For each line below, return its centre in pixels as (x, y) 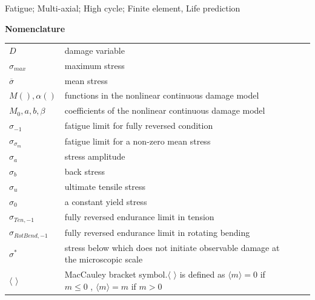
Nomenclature (35, 28)
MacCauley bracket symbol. (116, 274)
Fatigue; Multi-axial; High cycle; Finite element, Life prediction (123, 8)
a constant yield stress (106, 201)
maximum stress (94, 65)
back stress (85, 171)
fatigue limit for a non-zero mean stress (138, 141)
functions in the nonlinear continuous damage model (162, 95)
